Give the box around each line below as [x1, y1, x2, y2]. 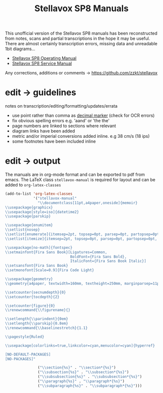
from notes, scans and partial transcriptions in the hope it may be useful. [5, 36, 150, 41]
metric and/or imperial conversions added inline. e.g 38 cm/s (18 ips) [12, 133, 150, 139]
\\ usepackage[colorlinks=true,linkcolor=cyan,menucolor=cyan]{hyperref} [5, 343, 155, 348]
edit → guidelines [5, 87, 77, 98]
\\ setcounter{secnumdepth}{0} [5, 290, 66, 295]
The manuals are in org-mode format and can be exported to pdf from [5, 171, 145, 178]
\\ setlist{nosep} [5, 227, 40, 232]
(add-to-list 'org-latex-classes [5, 191, 73, 196]
